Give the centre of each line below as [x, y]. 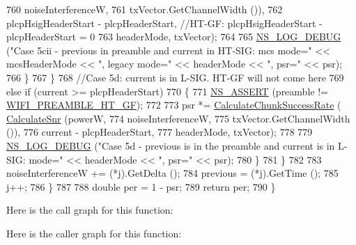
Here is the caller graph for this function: [94, 233]
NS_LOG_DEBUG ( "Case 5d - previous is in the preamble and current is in [171, 145]
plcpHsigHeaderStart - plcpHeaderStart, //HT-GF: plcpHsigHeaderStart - [164, 23]
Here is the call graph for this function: [90, 210]
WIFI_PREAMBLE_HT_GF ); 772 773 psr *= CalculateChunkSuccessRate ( [174, 105]
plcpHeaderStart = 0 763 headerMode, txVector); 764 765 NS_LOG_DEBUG [174, 37]
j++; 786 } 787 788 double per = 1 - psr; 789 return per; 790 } [141, 186]
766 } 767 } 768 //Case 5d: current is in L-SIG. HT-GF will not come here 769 [175, 77]
